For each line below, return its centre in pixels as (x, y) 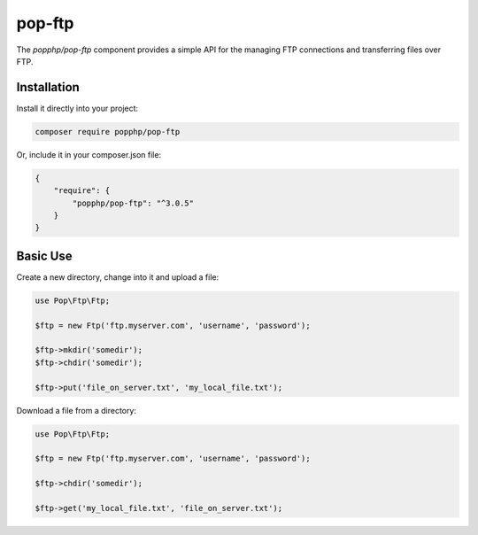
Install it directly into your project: (77, 108)
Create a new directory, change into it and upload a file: (118, 277)
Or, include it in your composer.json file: (89, 154)
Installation (48, 87)
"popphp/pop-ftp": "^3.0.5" (133, 203)
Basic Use (44, 256)
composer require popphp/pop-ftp (108, 132)
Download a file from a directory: (77, 410)
